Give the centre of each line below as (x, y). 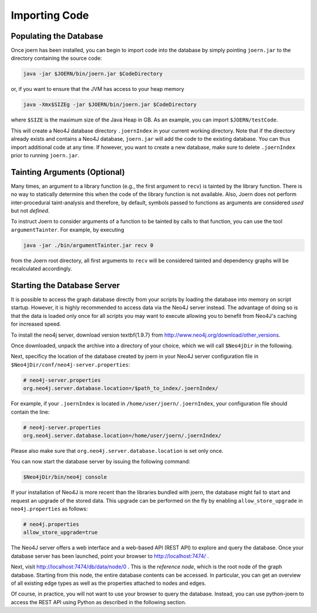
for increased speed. (36, 324)
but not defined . (30, 211)
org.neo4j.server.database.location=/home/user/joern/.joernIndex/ (122, 435)
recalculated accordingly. (42, 269)
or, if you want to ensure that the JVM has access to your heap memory (97, 89)
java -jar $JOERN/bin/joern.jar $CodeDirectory (93, 74)
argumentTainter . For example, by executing (68, 229)
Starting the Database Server (65, 285)
